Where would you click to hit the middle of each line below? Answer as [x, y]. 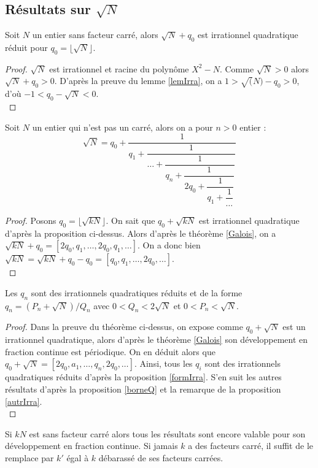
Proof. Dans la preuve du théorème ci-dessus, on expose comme [124, 327]
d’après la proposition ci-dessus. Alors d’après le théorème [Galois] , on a [141, 233]
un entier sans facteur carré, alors [95, 35]
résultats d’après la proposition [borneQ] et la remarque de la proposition [143, 389]
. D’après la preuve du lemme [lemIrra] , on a [138, 81]
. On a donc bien [169, 245]
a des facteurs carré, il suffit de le [251, 446]
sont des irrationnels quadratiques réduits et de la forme [137, 292]
